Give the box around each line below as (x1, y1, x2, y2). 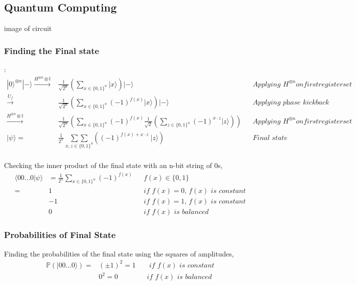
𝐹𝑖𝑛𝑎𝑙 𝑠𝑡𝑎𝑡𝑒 (252, 134, 287, 141)
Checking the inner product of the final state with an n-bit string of (4, 160, 212, 170)
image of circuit (4, 23, 52, 33)
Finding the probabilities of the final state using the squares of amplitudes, (4, 248, 234, 258)
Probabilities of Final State (4, 228, 116, 241)
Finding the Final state (4, 44, 99, 56)
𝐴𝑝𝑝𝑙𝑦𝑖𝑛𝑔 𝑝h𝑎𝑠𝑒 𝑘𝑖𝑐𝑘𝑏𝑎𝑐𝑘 (252, 99, 329, 106)
